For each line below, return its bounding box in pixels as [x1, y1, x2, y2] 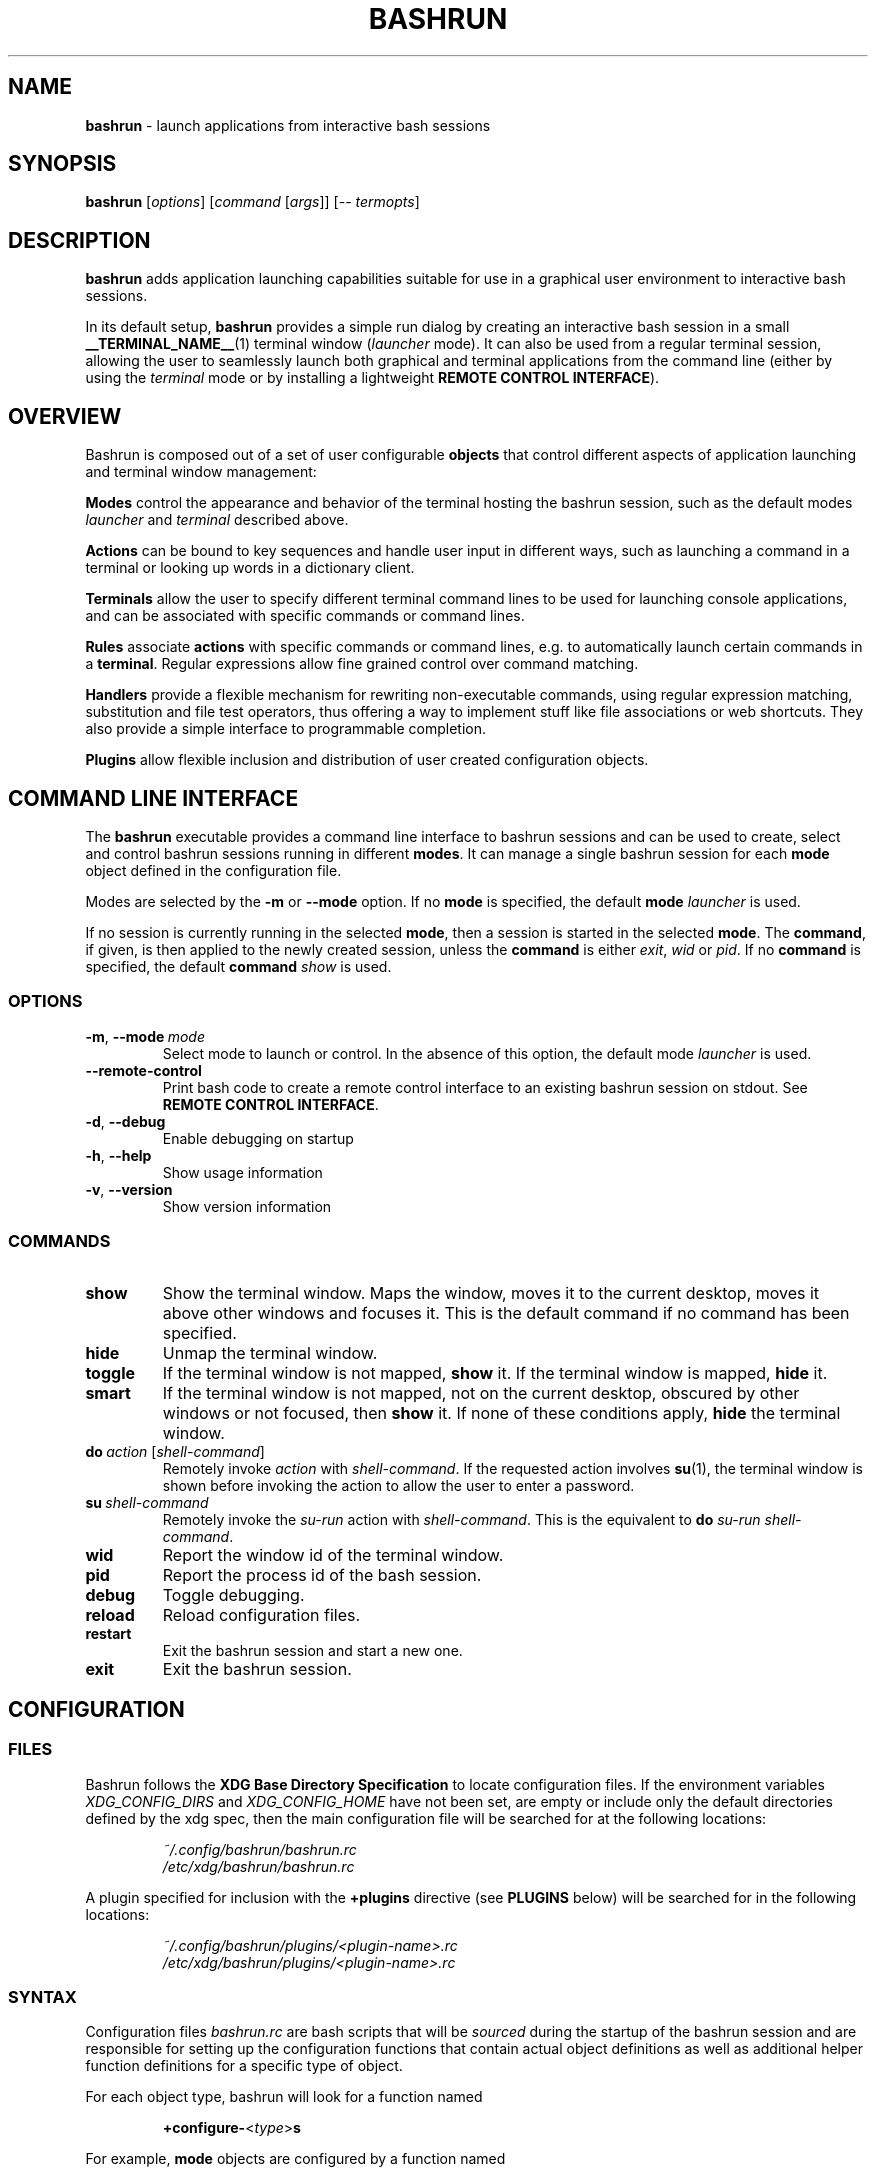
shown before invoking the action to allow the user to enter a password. [162, 1477, 635, 1495]
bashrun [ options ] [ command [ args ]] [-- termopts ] [85, 193, 420, 211]
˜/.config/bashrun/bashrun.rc [162, 1840, 357, 1858]
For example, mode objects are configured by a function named [85, 2150, 506, 2168]
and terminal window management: [85, 463, 317, 481]
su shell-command [85, 1494, 209, 1512]
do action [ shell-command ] [85, 1443, 265, 1461]
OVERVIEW [8, 403, 122, 429]
